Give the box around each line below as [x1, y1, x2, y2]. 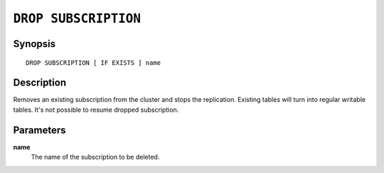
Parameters [13, 124, 66, 136]
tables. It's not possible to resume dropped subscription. [13, 105, 179, 114]
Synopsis [13, 38, 56, 50]
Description [13, 77, 67, 89]
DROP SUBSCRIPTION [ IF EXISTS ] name [26, 58, 161, 67]
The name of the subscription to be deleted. [31, 153, 160, 162]
